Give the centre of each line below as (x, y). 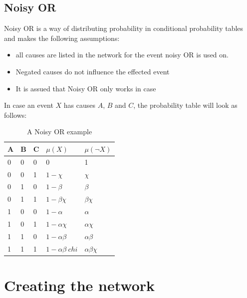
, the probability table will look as (185, 105)
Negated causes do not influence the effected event (93, 71)
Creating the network (80, 285)
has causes (79, 105)
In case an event (29, 105)
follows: (15, 115)
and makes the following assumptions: (62, 38)
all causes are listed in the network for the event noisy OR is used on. (122, 55)
